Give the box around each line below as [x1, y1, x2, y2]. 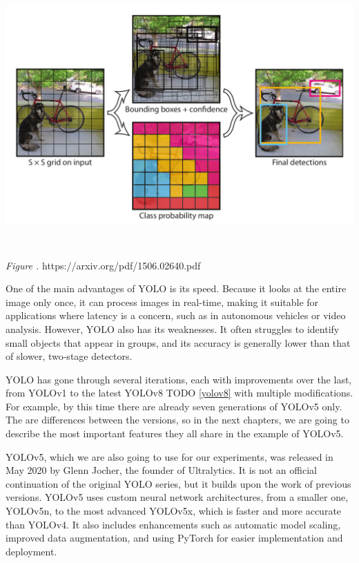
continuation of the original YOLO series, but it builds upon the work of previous [6, 476, 351, 490]
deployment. [6, 544, 57, 558]
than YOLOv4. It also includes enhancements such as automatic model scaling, [6, 517, 341, 531]
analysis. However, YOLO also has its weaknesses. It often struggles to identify [6, 321, 340, 336]
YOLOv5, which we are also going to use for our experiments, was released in [6, 449, 333, 464]
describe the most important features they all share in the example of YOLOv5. [6, 426, 344, 441]
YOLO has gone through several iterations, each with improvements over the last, [6, 372, 352, 386]
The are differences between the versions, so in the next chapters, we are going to [6, 412, 349, 427]
